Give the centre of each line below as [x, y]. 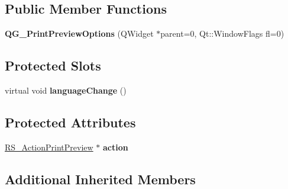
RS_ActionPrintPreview [49, 147]
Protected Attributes [70, 122]
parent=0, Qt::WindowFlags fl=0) [222, 33]
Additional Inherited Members [100, 179]
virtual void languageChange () [66, 90]
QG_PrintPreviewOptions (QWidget [79, 33]
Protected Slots [53, 65]
